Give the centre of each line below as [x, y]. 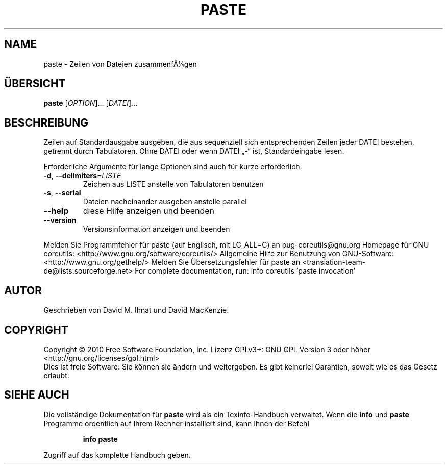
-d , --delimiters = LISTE [82, 176]
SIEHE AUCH [37, 395]
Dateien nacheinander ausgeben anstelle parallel [165, 202]
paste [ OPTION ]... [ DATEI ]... [91, 103]
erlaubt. [56, 375]
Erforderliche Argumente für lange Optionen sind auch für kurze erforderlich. [173, 167]
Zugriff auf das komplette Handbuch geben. [117, 455]
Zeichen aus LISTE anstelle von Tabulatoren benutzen [173, 184]
